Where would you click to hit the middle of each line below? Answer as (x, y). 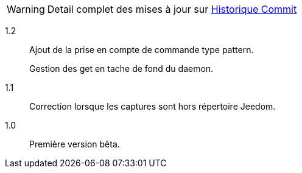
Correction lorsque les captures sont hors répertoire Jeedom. (153, 106)
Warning (26, 9)
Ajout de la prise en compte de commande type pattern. (142, 50)
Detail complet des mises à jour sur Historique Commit (172, 9)
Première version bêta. (75, 144)
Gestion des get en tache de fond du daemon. (121, 69)
